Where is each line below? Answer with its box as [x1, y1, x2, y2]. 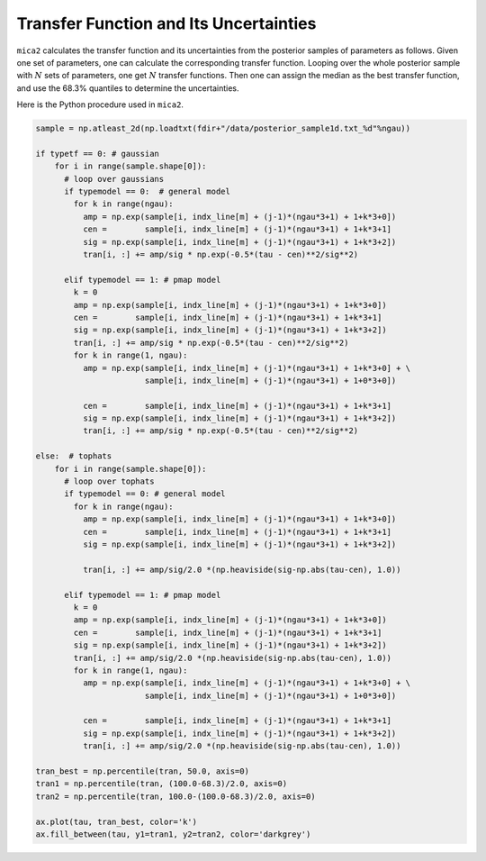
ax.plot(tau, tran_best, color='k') [35, 816, 198, 827]
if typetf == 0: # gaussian [35, 149, 159, 159]
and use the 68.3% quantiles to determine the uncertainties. [16, 82, 239, 94]
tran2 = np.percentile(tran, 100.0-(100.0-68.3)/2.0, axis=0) [35, 791, 316, 802]
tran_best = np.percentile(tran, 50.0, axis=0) [35, 766, 249, 776]
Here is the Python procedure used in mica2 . [16, 99, 184, 110]
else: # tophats [35, 451, 112, 461]
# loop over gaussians [64, 174, 165, 184]
